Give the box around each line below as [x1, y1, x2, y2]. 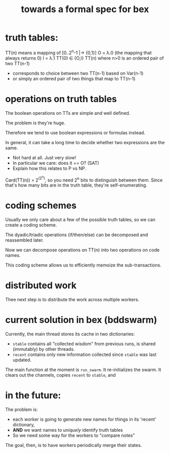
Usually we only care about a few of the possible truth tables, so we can [5, 216, 156, 223]
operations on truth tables [5, 93, 117, 105]
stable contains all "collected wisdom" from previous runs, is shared [12, 340, 156, 347]
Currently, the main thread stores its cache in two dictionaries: [5, 331, 135, 337]
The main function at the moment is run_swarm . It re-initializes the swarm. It [5, 367, 161, 373]
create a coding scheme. [5, 222, 57, 228]
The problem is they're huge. [5, 120, 66, 126]
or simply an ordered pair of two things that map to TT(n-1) [12, 75, 136, 81]
